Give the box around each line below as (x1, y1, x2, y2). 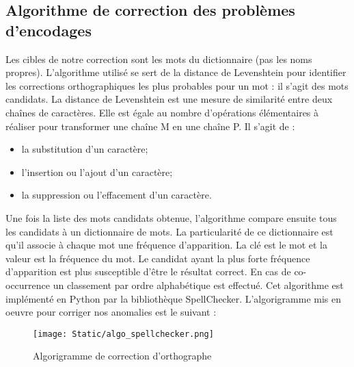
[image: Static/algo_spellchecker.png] (33, 329, 214, 339)
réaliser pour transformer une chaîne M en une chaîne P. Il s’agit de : (5, 118, 295, 133)
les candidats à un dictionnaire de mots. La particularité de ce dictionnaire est (5, 224, 333, 238)
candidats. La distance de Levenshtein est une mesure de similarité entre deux (5, 92, 333, 106)
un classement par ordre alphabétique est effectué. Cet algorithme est (53, 277, 344, 292)
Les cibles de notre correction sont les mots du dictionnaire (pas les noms (5, 51, 312, 66)
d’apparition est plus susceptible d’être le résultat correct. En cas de (5, 264, 291, 279)
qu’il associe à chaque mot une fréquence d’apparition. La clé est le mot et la (5, 238, 328, 252)
